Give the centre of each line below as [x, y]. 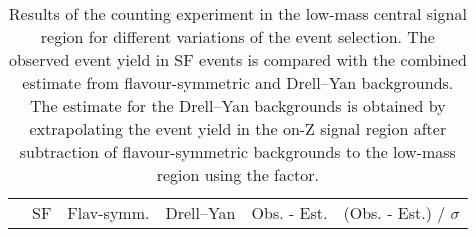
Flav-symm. [108, 212]
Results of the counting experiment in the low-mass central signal [237, 13]
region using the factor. [238, 174]
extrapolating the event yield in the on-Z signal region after [238, 128]
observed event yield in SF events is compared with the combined [237, 59]
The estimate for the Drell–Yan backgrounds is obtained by [237, 105]
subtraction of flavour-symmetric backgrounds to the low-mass [237, 151]
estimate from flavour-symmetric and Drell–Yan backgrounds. [238, 82]
